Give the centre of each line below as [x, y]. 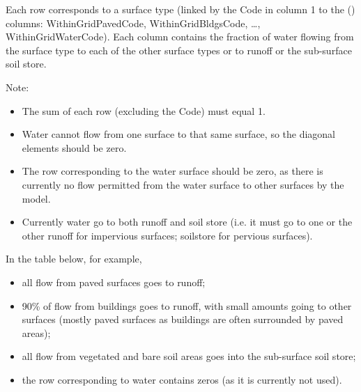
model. [36, 198]
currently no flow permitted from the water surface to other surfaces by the [183, 184]
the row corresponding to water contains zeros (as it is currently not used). [182, 379]
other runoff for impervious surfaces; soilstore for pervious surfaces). [167, 235]
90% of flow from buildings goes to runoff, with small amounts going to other [187, 305]
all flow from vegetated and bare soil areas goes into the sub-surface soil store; [189, 356]
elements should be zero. [74, 147]
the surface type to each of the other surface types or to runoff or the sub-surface [179, 50]
